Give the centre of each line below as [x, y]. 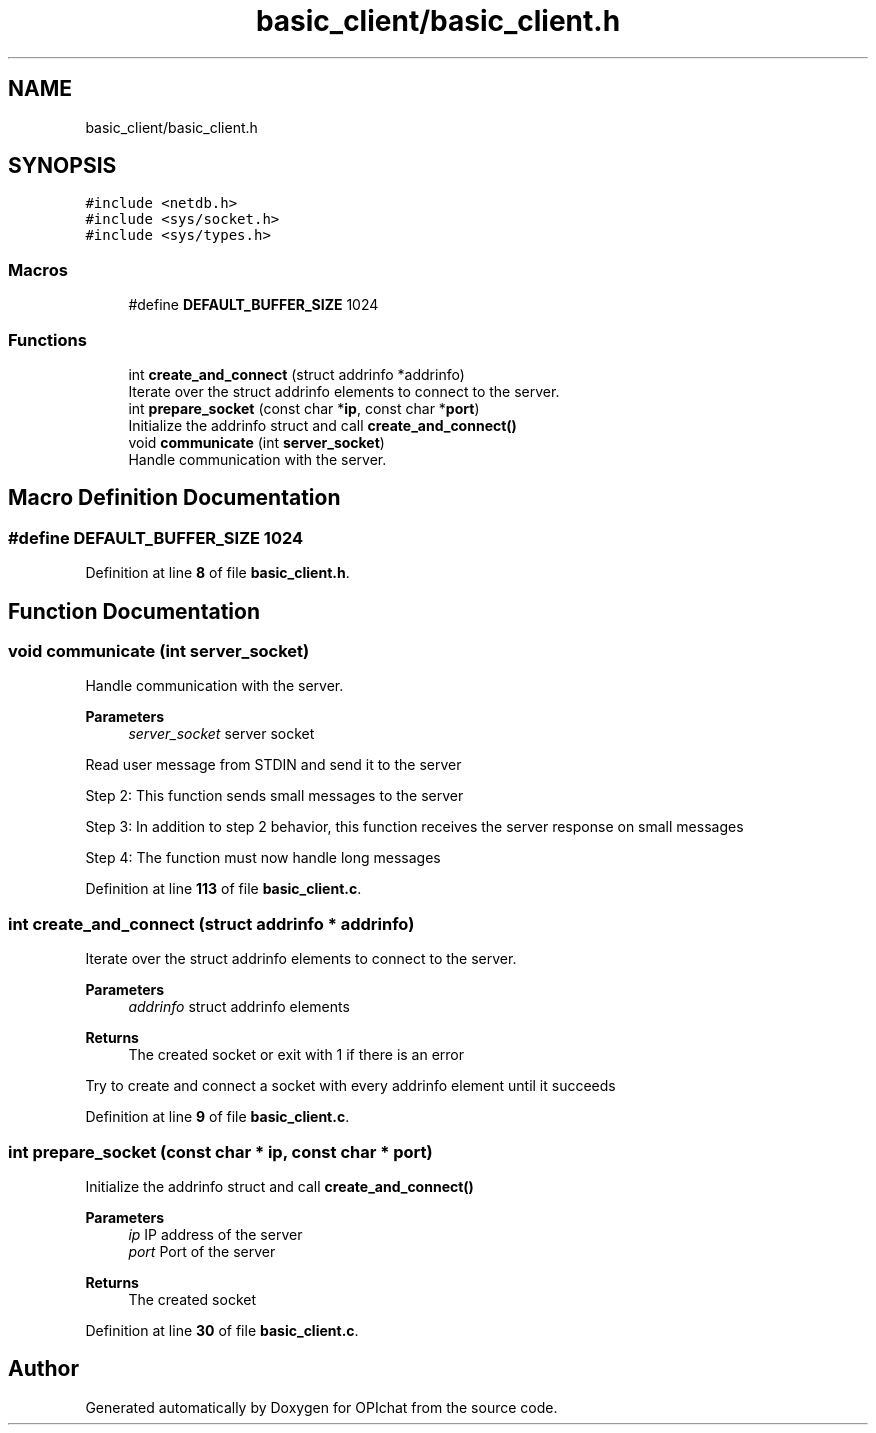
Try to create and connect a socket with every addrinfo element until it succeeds [350, 1086]
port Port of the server [202, 1251]
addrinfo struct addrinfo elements [239, 1007]
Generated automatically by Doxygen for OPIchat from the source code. [321, 1407]
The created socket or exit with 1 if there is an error [296, 1055]
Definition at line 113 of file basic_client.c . [223, 889]
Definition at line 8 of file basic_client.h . [217, 573]
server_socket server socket [221, 734]
